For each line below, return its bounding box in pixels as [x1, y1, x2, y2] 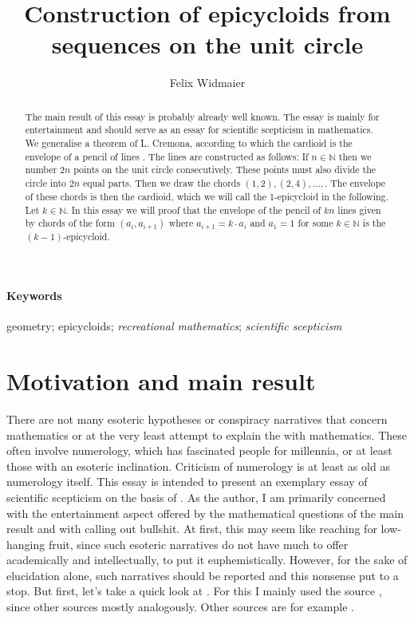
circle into [25, 176, 67, 189]
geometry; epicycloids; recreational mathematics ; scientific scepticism [6, 318, 342, 334]
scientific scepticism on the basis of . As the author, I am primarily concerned [6, 488, 386, 505]
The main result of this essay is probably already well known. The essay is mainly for [25, 109, 380, 123]
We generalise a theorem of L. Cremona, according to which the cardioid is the [25, 136, 353, 150]
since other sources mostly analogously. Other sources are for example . [6, 598, 354, 615]
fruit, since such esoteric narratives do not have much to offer [48, 535, 349, 552]
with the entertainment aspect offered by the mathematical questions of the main [6, 504, 404, 521]
